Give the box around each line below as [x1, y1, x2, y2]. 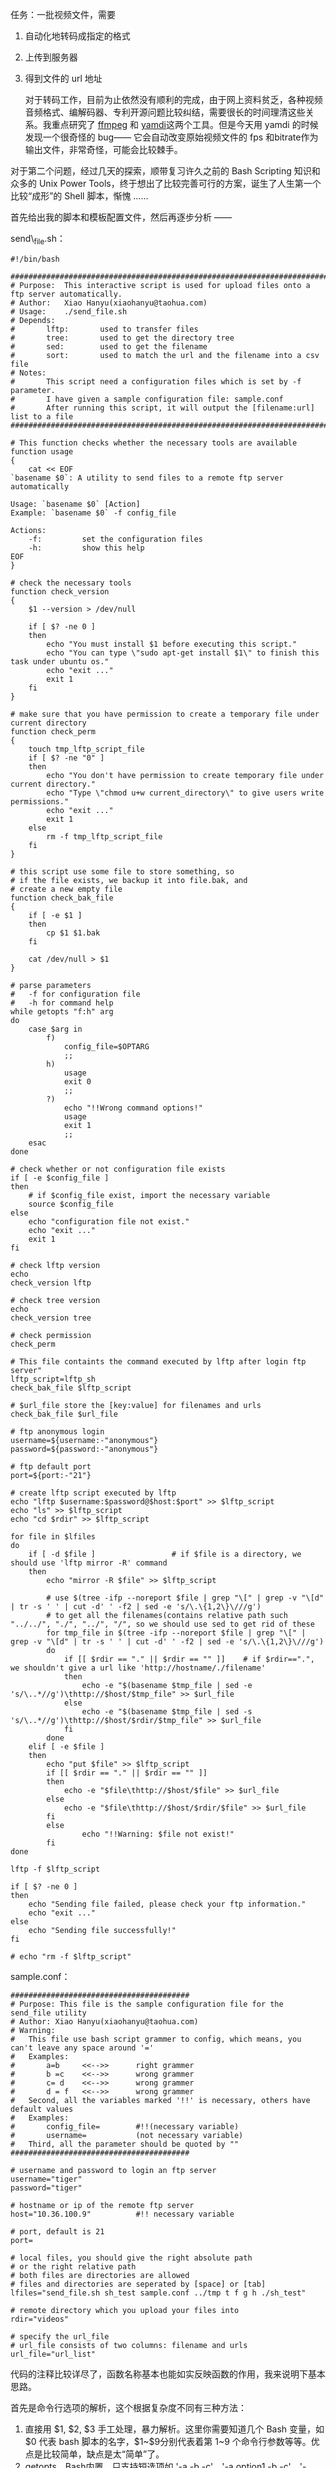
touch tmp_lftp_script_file [28, 744, 145, 754]
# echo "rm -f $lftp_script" [10, 1951, 132, 1962]
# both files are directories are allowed [10, 2270, 190, 2280]
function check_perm [10, 726, 97, 737]
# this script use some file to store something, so [10, 866, 235, 877]
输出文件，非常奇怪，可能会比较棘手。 [24, 144, 183, 155]
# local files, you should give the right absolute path [10, 2253, 253, 2263]
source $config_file [28, 1199, 114, 1209]
